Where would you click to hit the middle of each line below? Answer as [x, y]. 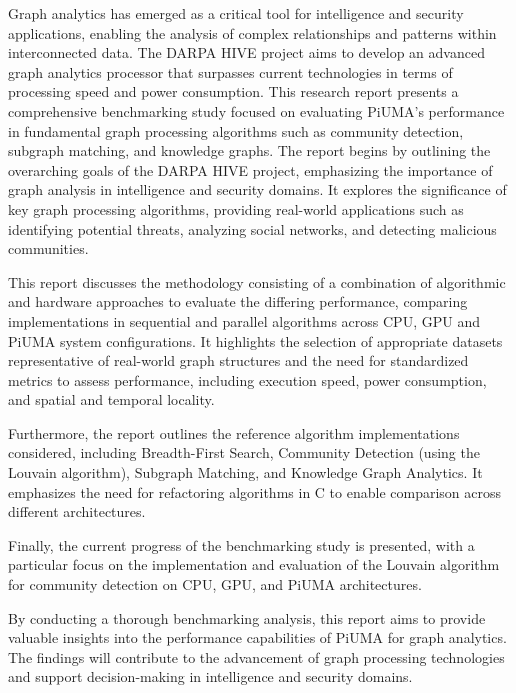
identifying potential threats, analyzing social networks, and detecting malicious [252, 228]
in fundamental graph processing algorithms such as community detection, [236, 130]
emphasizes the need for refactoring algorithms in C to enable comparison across [254, 491]
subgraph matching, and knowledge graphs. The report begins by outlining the [249, 150]
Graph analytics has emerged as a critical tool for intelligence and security [236, 13]
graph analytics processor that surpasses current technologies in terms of [230, 71]
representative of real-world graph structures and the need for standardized [238, 360]
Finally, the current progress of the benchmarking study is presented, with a [241, 544]
